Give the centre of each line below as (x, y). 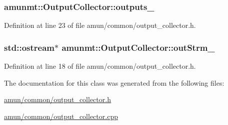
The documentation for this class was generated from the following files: (114, 82)
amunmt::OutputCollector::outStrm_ (138, 47)
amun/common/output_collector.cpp (61, 116)
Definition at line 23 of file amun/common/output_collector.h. (100, 25)
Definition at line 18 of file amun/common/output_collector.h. (100, 66)
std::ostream (29, 47)
